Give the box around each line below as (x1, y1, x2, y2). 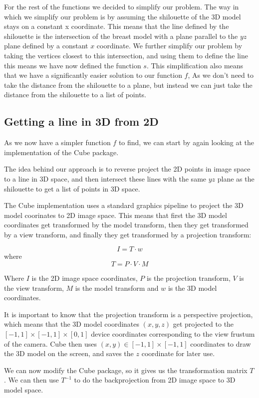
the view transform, (4, 282, 64, 293)
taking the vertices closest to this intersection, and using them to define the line (4, 50, 248, 60)
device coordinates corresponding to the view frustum (91, 329, 255, 339)
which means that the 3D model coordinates (4, 319, 140, 329)
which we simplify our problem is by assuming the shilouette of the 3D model (4, 11, 241, 21)
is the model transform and (75, 282, 159, 293)
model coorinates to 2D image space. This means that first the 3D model (4, 209, 227, 220)
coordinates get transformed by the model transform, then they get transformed (4, 219, 249, 230)
